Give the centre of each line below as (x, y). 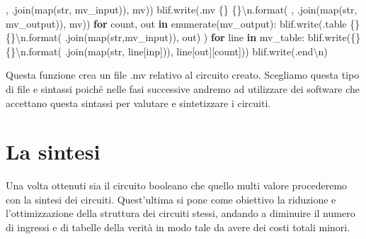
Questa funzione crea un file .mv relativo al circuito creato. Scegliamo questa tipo (183, 75)
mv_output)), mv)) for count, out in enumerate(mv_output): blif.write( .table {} (183, 23)
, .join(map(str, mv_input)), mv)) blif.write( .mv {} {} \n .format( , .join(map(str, (182, 9)
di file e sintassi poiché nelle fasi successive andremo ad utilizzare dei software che (183, 88)
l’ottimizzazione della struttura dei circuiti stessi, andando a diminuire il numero (181, 213)
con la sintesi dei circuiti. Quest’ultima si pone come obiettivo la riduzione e (171, 199)
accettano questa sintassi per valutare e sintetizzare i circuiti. (138, 102)
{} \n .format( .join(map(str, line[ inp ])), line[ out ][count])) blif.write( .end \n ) (167, 51)
